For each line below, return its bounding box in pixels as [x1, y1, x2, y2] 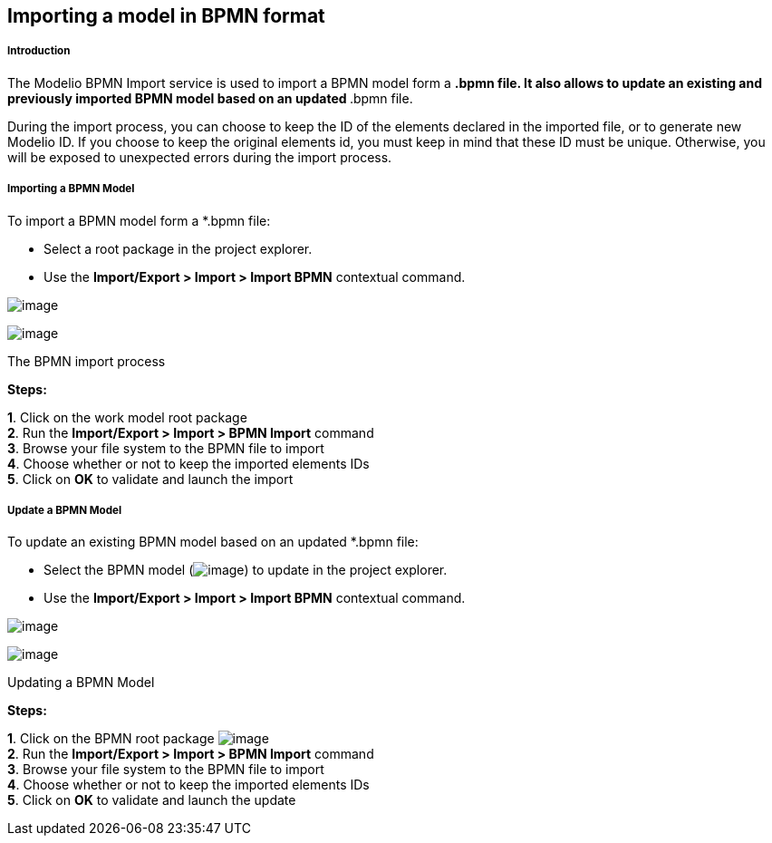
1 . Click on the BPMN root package [7, 731, 215, 747]
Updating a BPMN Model [7, 674, 155, 691]
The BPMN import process [7, 353, 166, 369]
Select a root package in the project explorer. [43, 240, 313, 257]
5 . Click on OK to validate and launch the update [7, 792, 296, 809]
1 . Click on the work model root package [7, 409, 247, 425]
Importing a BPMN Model [7, 182, 135, 196]
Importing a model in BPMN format [7, 5, 325, 27]
